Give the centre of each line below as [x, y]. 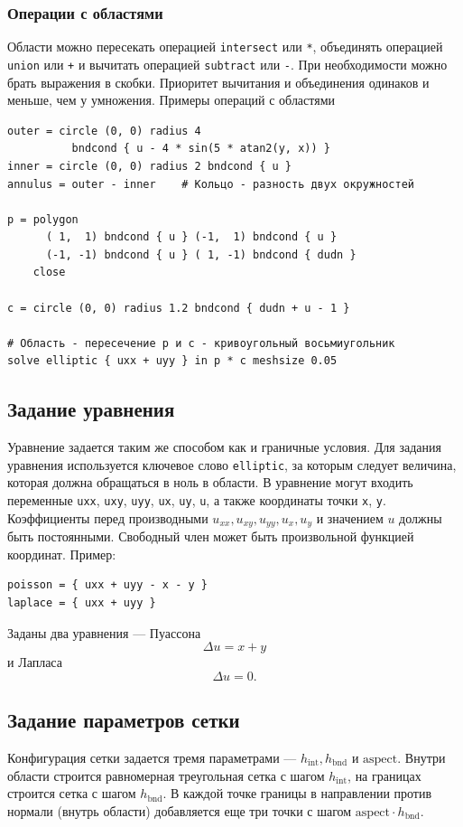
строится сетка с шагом [72, 793]
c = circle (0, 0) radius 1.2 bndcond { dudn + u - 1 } [179, 308]
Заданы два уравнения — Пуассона [104, 632]
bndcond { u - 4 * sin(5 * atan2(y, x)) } [201, 149]
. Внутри [421, 757]
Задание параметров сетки [124, 720]
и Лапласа [35, 662]
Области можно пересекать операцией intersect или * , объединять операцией [225, 47]
